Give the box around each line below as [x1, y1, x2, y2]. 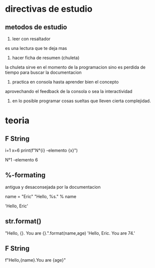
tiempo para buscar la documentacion [5, 69, 82, 75]
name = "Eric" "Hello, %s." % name [5, 193, 77, 199]
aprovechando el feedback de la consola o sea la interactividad [5, 89, 133, 94]
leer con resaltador [12, 36, 51, 42]
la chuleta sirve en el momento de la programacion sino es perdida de [5, 65, 146, 70]
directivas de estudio [5, 3, 93, 15]
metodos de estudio [5, 23, 67, 31]
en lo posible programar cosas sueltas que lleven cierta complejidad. [12, 98, 151, 104]
